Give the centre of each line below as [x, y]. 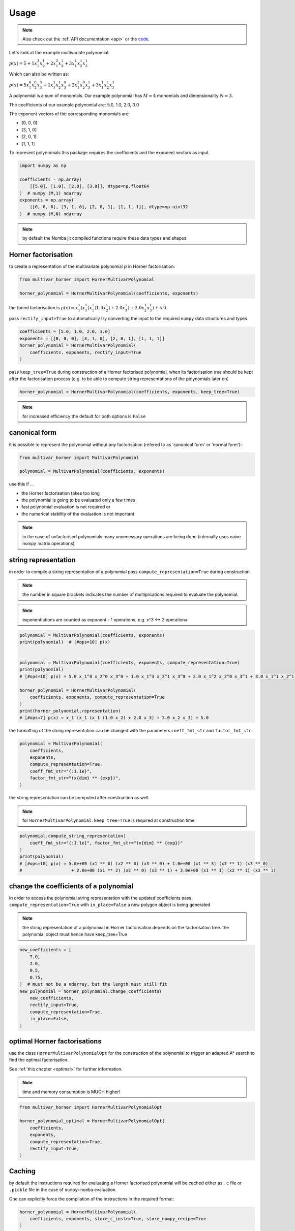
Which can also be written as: [39, 74]
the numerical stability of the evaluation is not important [78, 514]
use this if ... [21, 484]
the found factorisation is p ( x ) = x [44, 307]
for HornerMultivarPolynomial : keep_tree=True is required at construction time [109, 820]
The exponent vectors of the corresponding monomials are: [69, 114]
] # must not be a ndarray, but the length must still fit [93, 984]
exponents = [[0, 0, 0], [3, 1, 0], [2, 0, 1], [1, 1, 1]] [92, 338]
